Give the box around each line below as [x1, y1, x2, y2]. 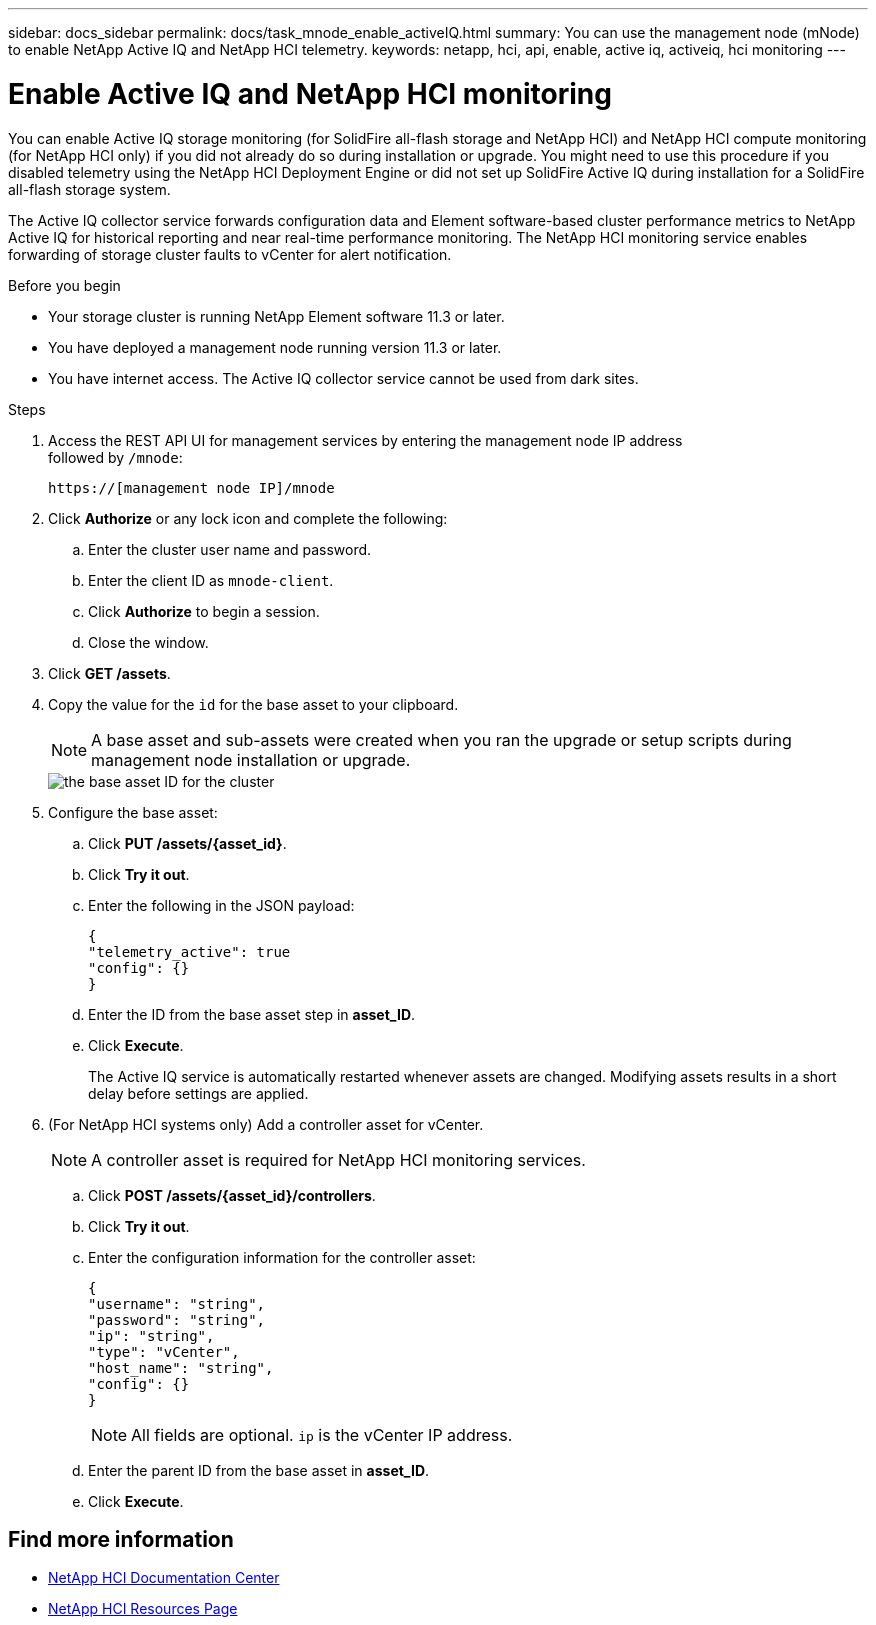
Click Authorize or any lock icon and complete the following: [48, 509, 448, 527]
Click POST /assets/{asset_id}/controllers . [88, 1186, 376, 1204]
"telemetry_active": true [88, 943, 291, 960]
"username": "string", [88, 1295, 266, 1312]
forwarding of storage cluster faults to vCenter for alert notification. [8, 245, 452, 263]
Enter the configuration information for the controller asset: [88, 1248, 476, 1266]
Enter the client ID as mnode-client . [88, 571, 334, 589]
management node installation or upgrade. [91, 749, 411, 770]
